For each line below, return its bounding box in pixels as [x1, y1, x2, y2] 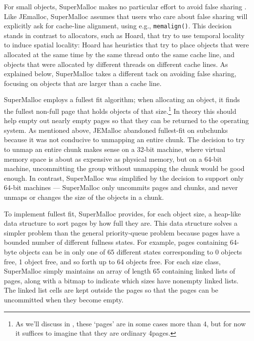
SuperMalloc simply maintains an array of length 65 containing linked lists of [4, 266, 235, 276]
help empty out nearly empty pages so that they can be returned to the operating [4, 115, 249, 126]
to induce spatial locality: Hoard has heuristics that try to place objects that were [4, 40, 249, 50]
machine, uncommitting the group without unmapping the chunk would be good [4, 163, 245, 173]
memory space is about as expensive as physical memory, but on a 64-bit [4, 153, 222, 164]
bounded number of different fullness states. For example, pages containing [4, 237, 228, 247]
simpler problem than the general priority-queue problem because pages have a [4, 227, 240, 237]
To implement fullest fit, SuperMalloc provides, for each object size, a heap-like [4, 208, 241, 218]
